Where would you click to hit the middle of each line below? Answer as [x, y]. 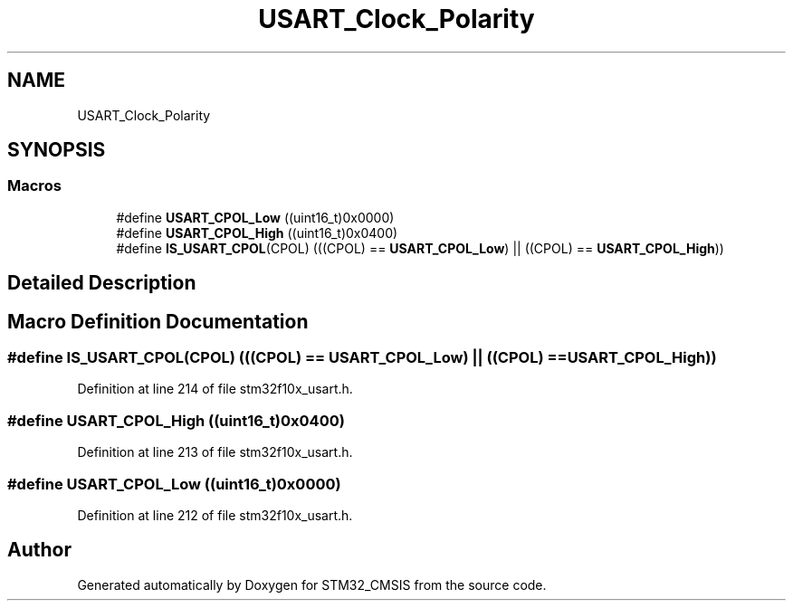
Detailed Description [102, 283]
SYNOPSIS [57, 150]
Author [39, 550]
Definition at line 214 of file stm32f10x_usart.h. [215, 389]
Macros [34, 186]
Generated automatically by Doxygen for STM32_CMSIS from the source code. [312, 584]
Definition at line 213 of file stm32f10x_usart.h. [215, 452]
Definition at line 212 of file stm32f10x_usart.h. [215, 515]
